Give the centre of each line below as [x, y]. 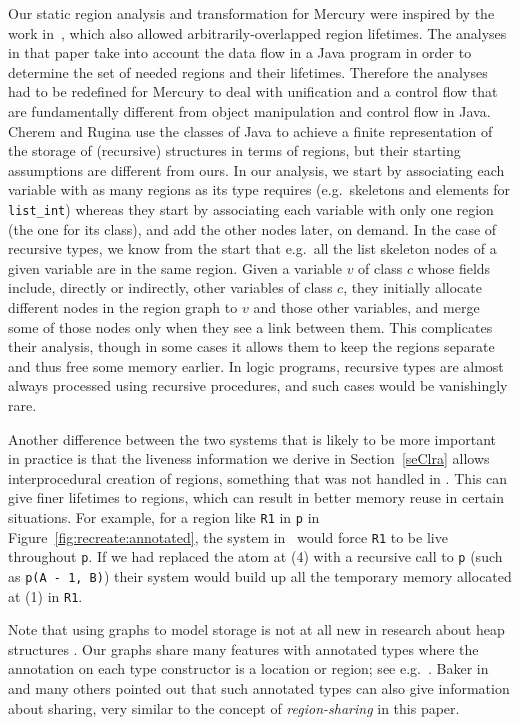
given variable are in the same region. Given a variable [175, 267]
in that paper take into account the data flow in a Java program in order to [240, 52]
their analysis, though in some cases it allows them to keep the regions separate [251, 346]
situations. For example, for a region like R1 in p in [164, 516]
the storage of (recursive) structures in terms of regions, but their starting [234, 150]
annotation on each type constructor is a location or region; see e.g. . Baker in [248, 668]
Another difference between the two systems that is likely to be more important [252, 438]
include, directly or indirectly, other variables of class [170, 287]
